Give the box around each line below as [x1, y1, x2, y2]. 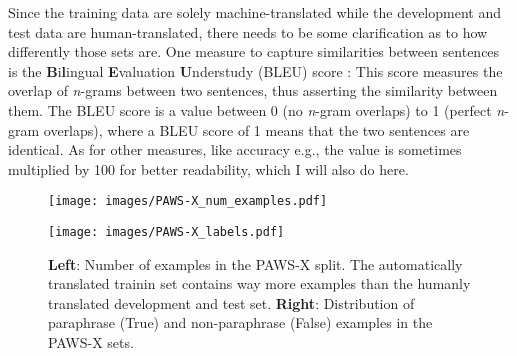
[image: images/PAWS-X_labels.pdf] [48, 225, 285, 239]
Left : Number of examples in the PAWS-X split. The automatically [48, 253, 463, 274]
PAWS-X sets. [48, 332, 134, 353]
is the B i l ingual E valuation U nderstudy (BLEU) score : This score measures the [8, 60, 503, 81]
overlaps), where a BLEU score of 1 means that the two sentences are [43, 119, 470, 140]
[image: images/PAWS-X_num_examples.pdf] [48, 194, 328, 209]
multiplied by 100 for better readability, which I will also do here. [8, 158, 409, 179]
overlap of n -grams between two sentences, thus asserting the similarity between [8, 80, 498, 101]
